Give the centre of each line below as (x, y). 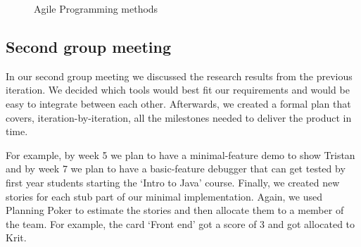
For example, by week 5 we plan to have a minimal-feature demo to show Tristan (180, 154)
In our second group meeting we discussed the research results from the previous (179, 76)
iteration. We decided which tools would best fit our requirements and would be (178, 90)
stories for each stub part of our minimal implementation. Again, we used (164, 196)
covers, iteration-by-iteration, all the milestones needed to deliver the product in (179, 117)
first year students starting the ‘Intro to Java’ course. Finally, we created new (173, 182)
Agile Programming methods (96, 8)
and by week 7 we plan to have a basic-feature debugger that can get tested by (176, 169)
